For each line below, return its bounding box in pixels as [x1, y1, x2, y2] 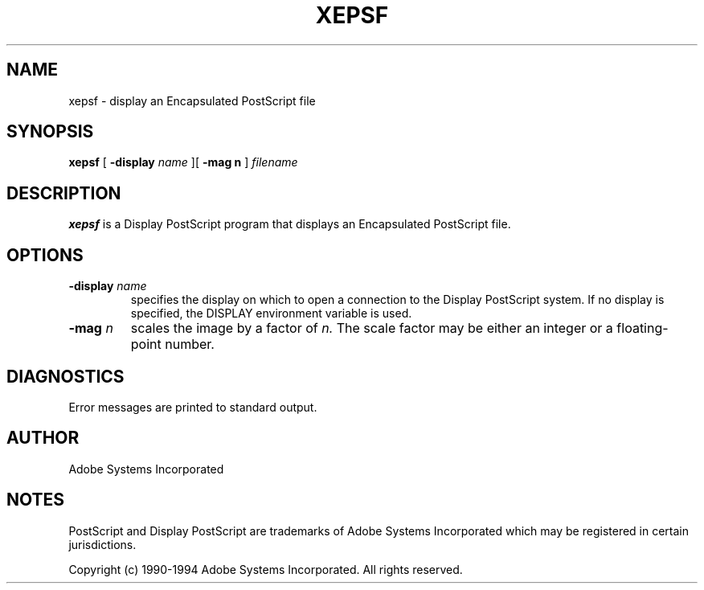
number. [165, 336, 215, 353]
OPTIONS [6, 244, 84, 265]
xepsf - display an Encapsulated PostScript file [68, 93, 316, 108]
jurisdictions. [68, 537, 137, 551]
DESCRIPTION [6, 182, 121, 203]
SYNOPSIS [6, 121, 94, 142]
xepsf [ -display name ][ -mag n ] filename [68, 155, 298, 170]
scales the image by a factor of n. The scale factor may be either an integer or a [130, 320, 613, 337]
